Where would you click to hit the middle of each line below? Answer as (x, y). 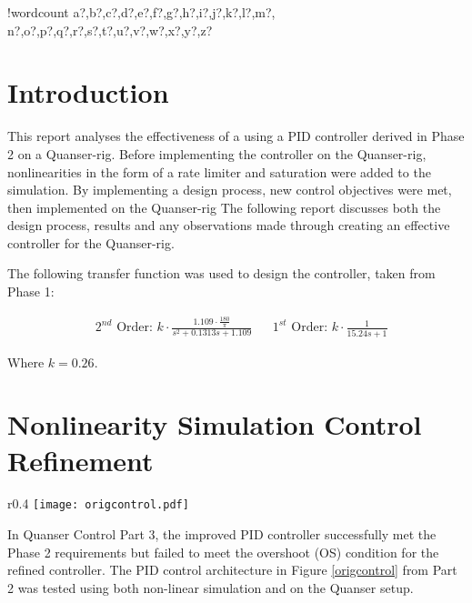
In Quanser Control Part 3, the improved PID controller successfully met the (222, 534)
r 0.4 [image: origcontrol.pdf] (98, 503)
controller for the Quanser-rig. (91, 242)
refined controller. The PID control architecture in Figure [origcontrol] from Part (232, 570)
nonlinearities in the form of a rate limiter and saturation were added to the (219, 171)
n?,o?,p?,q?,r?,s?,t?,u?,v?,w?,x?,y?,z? (110, 30)
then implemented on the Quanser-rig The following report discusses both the (224, 207)
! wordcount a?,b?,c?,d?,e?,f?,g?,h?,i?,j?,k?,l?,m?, (141, 12)
